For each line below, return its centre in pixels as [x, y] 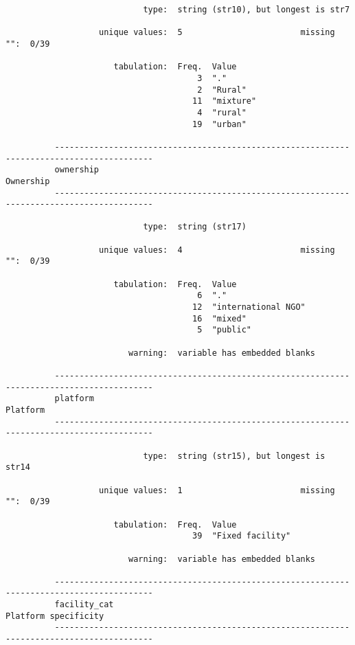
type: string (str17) [195, 227]
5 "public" [224, 330]
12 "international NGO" [249, 307]
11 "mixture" [225, 101]
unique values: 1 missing [217, 490]
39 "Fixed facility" [242, 536]
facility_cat [84, 605]
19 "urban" [219, 124]
